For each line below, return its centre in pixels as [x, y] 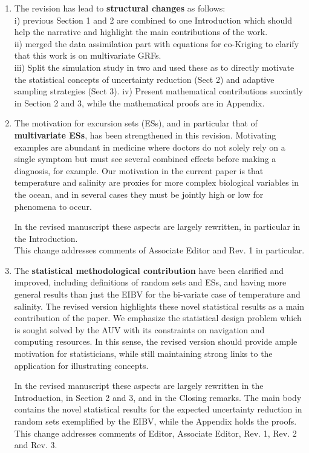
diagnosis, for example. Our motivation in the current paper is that [139, 170]
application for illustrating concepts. [81, 365]
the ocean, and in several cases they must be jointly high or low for [139, 194]
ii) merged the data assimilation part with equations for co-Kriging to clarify [157, 43]
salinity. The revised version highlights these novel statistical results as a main [159, 306]
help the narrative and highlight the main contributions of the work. [141, 32]
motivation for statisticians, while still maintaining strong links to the [143, 354]
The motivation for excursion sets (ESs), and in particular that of [136, 123]
